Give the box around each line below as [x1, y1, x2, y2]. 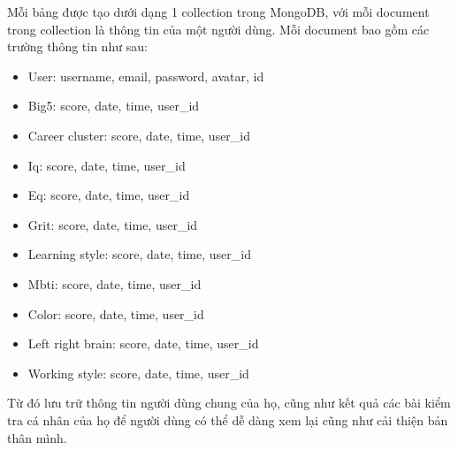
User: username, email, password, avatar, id [27, 66, 264, 85]
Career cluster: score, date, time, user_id [27, 126, 251, 144]
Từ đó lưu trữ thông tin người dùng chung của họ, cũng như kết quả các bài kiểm [7, 393, 451, 412]
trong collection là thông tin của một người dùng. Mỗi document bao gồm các [7, 19, 430, 38]
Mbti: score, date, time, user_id [27, 274, 202, 293]
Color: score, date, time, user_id [27, 304, 204, 323]
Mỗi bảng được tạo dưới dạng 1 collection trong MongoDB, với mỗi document [7, 3, 430, 20]
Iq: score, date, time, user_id [27, 156, 186, 174]
